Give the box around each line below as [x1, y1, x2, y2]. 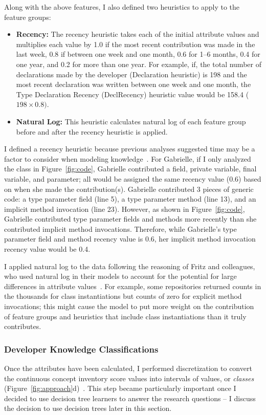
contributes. [4, 321, 41, 332]
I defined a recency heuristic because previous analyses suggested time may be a [4, 143, 255, 154]
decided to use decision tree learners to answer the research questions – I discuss [4, 392, 256, 403]
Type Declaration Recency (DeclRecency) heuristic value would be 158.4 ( [16, 89, 249, 99]
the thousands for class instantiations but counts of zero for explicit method [4, 291, 242, 301]
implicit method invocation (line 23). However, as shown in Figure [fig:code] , [4, 203, 245, 214]
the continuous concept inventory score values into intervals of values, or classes [4, 373, 254, 383]
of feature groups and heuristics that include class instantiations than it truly [4, 311, 247, 321]
